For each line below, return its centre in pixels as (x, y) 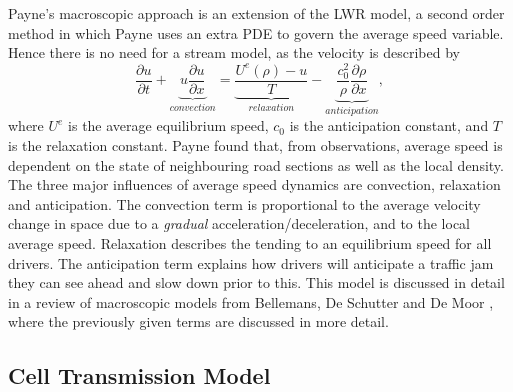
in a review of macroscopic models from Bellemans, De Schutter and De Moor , (251, 301)
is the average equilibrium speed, (168, 125)
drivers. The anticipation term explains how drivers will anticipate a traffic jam (251, 262)
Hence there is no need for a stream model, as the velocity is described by (234, 52)
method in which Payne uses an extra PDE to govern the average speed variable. (256, 32)
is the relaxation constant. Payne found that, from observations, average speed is (255, 145)
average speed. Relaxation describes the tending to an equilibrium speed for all (250, 243)
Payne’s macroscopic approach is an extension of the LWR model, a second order (256, 13)
